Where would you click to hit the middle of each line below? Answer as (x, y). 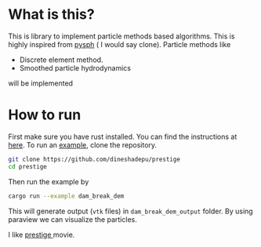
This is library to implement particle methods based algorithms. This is (121, 36)
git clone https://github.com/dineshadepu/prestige (94, 159)
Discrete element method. (61, 60)
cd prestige (27, 166)
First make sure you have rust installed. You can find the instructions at (123, 136)
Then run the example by (49, 181)
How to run (45, 115)
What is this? (52, 15)
